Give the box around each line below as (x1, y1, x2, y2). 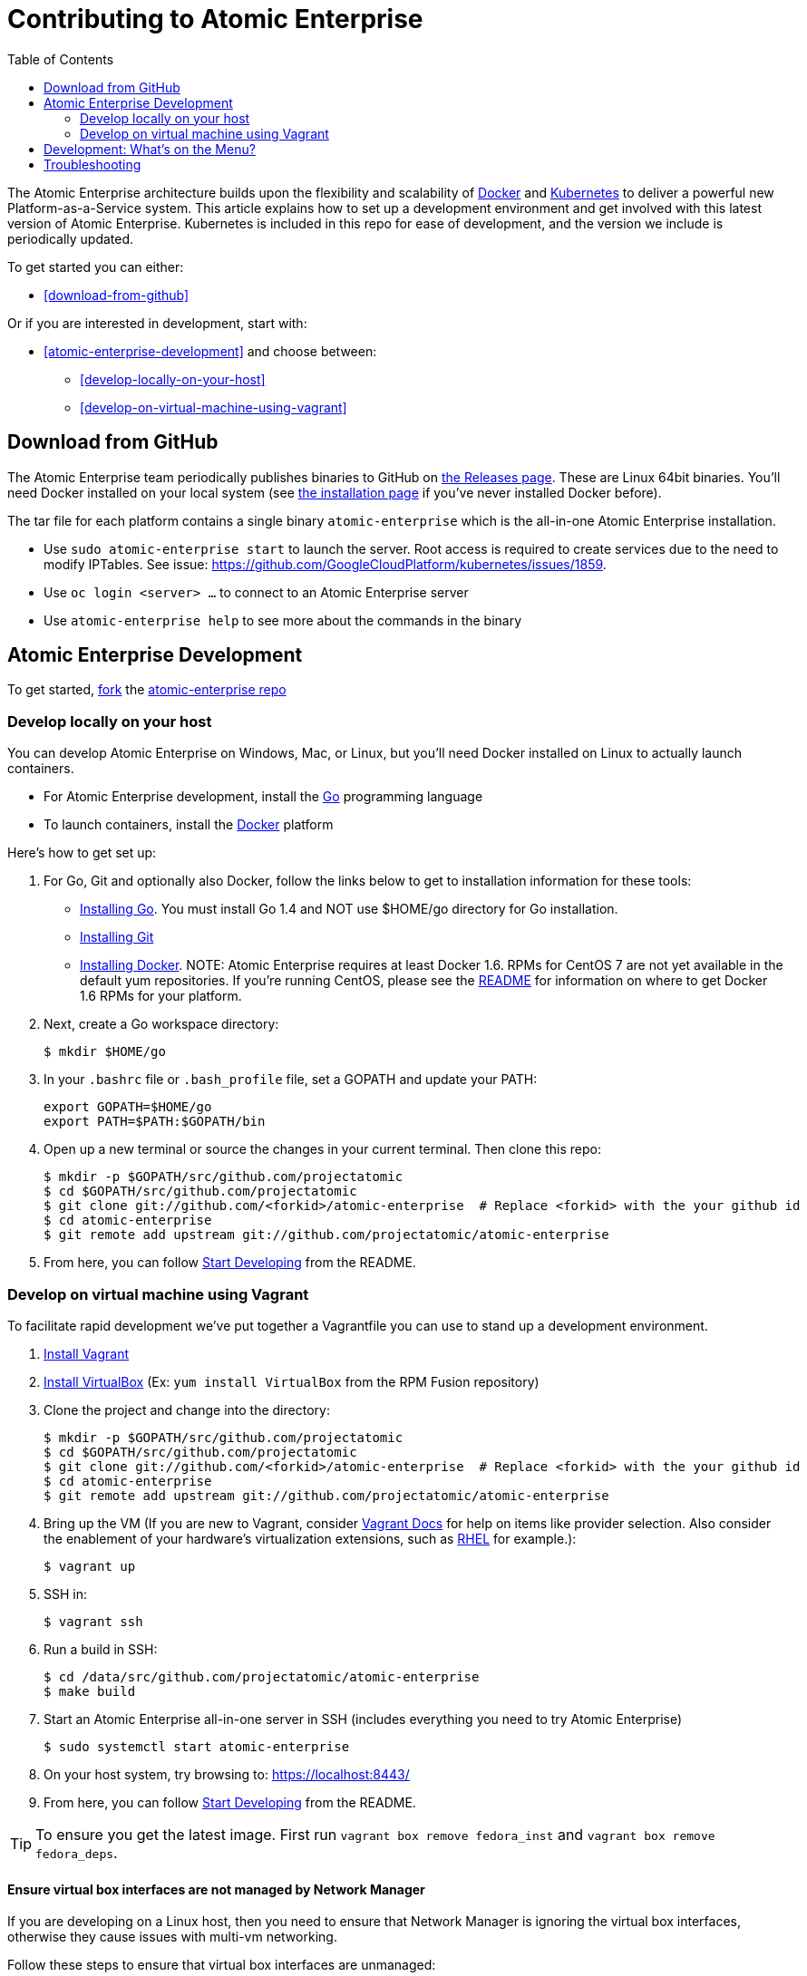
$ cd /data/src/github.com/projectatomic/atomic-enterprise (44, 1669, 480, 1684)
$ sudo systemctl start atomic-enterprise (44, 1739, 350, 1754)
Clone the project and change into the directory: (44, 1401, 330, 1418)
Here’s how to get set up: (7, 845, 157, 861)
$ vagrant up (44, 1558, 136, 1574)
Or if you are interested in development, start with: (7, 315, 307, 331)
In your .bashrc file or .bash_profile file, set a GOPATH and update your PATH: (44, 1071, 538, 1088)
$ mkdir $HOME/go (44, 1044, 166, 1060)
